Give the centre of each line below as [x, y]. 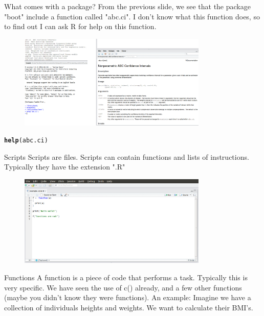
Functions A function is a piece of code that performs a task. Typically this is [126, 277]
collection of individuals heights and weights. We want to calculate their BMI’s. [129, 307]
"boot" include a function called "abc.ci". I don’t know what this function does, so [132, 16]
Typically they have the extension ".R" [65, 167]
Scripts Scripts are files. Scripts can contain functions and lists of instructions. [127, 156]
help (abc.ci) [26, 141]
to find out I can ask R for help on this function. [80, 26]
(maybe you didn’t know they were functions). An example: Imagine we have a [128, 297]
